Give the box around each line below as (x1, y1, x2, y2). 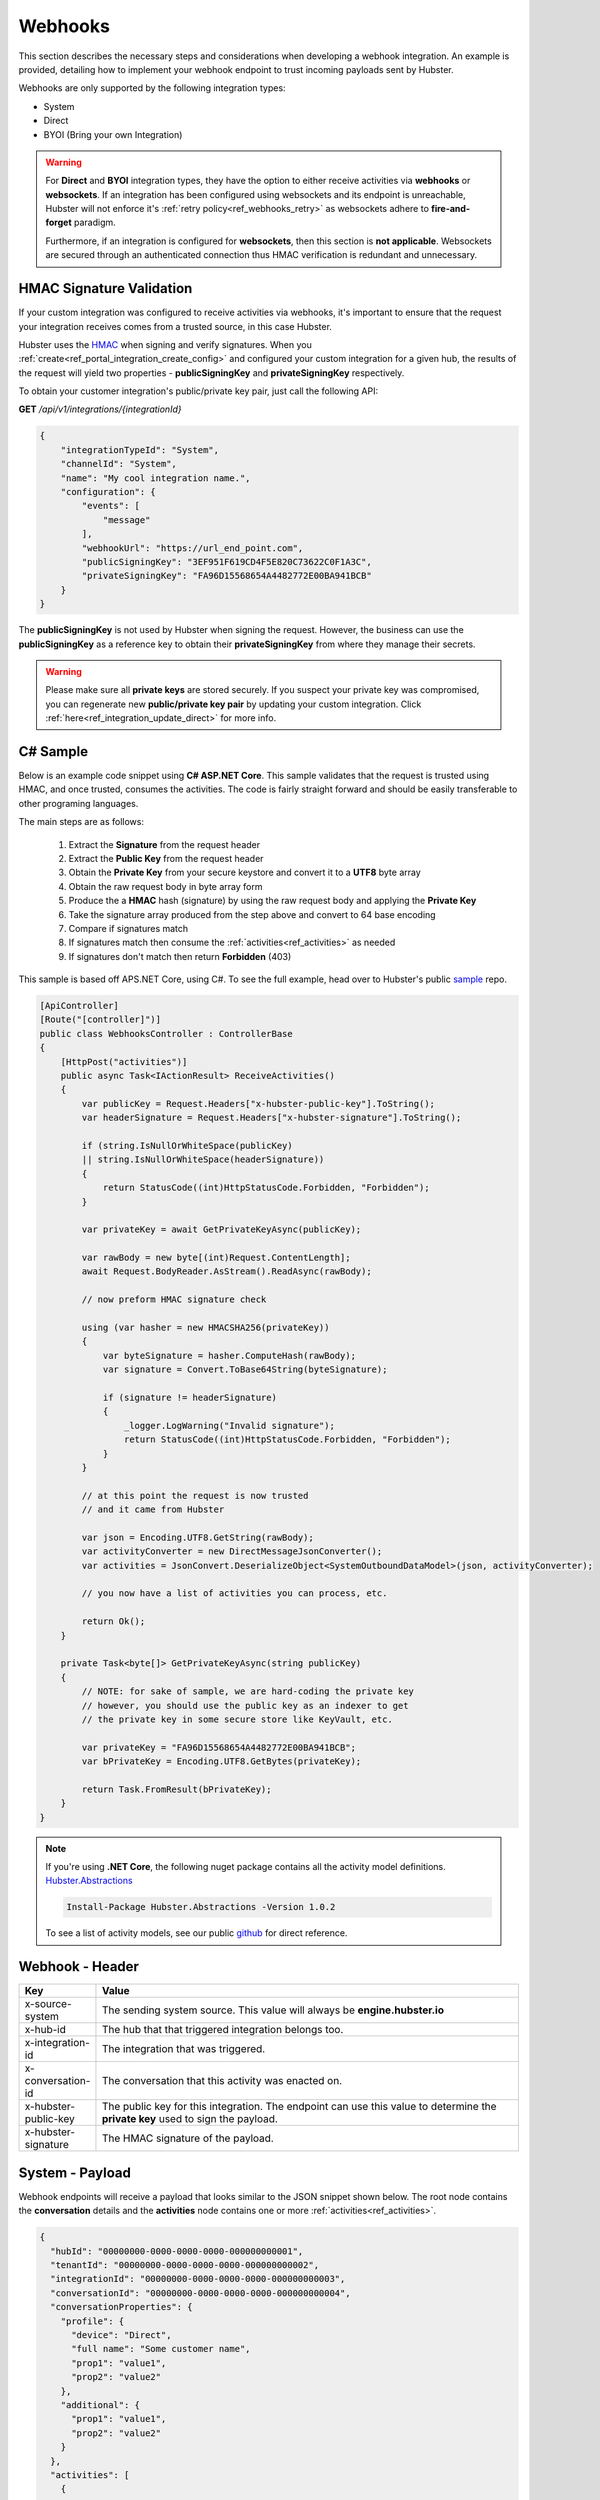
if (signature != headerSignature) (102, 1392, 277, 1403)
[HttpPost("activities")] (60, 1056, 188, 1067)
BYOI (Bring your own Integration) (43, 128, 183, 140)
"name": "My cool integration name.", (60, 472, 251, 484)
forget (45, 216, 72, 229)
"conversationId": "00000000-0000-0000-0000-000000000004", (50, 2287, 351, 2299)
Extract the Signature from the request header (68, 838, 261, 850)
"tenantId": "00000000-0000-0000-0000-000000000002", (50, 2260, 320, 2271)
